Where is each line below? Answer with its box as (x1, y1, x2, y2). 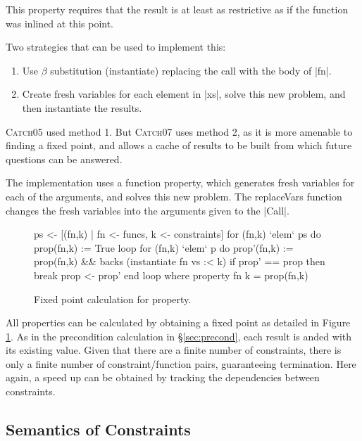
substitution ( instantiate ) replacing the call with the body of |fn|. (50, 63, 332, 77)
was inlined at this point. (6, 15, 114, 30)
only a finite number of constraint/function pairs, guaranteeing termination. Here (6, 356, 356, 371)
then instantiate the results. (22, 100, 142, 115)
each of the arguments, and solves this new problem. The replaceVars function (6, 188, 342, 203)
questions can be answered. (6, 151, 123, 166)
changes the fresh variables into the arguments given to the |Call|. (6, 203, 289, 217)
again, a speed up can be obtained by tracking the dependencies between (6, 370, 320, 385)
